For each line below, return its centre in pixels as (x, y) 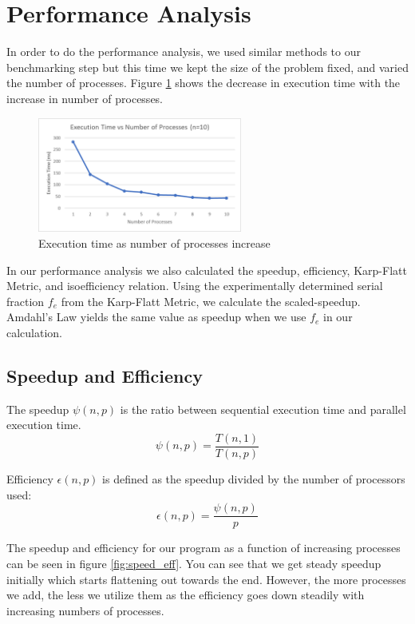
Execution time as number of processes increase (154, 243)
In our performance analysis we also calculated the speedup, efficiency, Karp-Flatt (207, 270)
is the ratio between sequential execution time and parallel (263, 409)
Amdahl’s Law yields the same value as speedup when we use (156, 317)
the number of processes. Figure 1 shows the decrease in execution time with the (204, 83)
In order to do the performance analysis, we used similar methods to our (184, 52)
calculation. (35, 333)
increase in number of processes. (85, 98)
